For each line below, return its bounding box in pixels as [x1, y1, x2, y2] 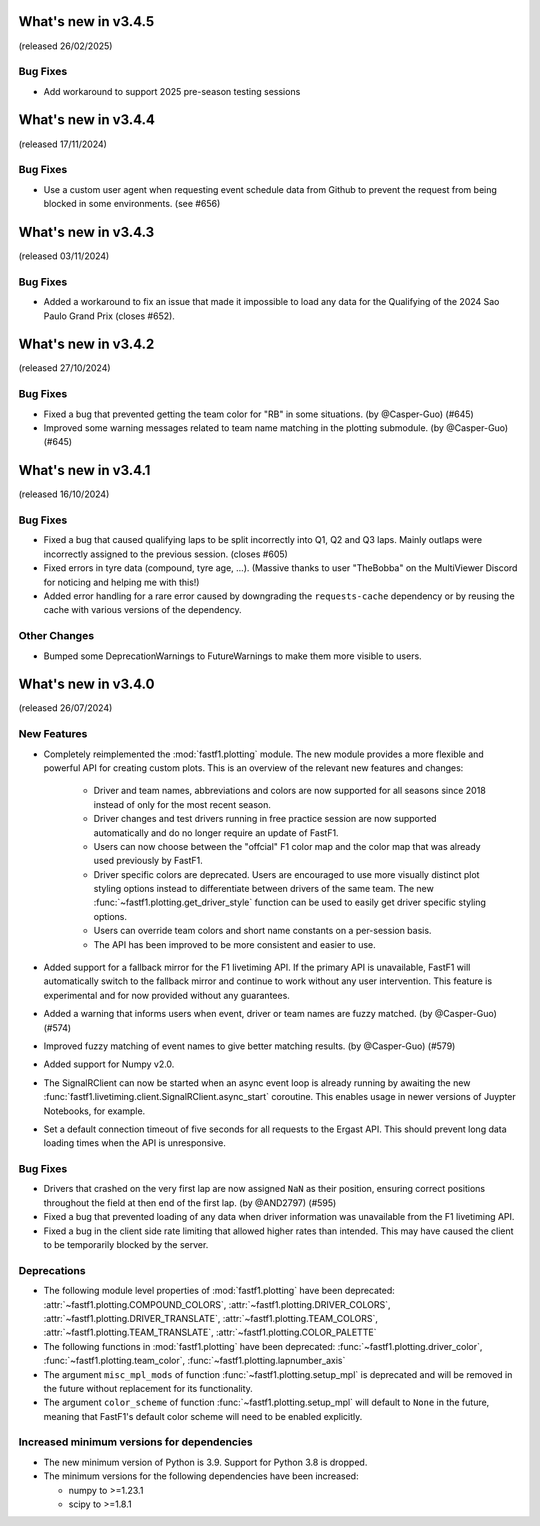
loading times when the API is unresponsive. [43, 1137, 227, 1149]
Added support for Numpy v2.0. [43, 1058, 175, 1070]
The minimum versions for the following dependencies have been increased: [43, 1470, 359, 1482]
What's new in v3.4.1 [18, 462, 151, 479]
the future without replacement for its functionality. [43, 1382, 254, 1394]
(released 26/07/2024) [18, 702, 113, 714]
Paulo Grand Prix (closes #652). [43, 310, 175, 322]
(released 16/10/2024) [18, 488, 110, 500]
